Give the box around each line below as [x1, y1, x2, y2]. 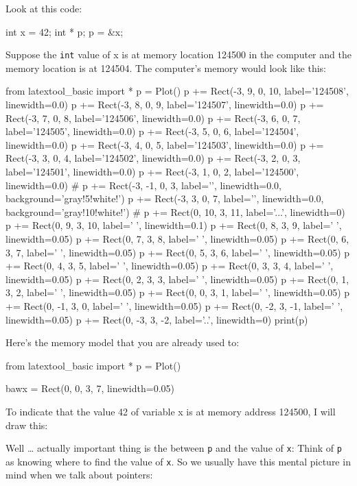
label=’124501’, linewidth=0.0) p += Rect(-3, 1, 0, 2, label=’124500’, [5, 165, 299, 178]
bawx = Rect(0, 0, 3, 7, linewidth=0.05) [5, 381, 174, 396]
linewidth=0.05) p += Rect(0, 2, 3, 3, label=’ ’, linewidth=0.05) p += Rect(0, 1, [5, 271, 349, 286]
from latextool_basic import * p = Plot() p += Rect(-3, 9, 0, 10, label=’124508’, [5, 84, 349, 98]
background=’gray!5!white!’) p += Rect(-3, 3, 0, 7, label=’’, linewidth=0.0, [5, 191, 324, 206]
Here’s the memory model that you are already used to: [5, 335, 240, 350]
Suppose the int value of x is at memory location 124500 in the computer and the [5, 47, 352, 62]
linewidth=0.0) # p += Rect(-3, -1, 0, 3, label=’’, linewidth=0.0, [5, 178, 281, 192]
